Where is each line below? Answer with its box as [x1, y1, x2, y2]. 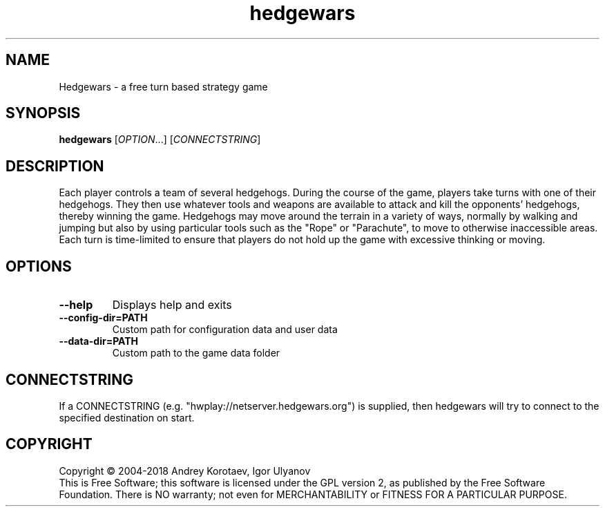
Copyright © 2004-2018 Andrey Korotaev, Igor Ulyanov [59, 464, 311, 477]
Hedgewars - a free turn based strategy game [59, 80, 268, 93]
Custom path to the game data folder [112, 347, 280, 359]
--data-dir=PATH [59, 335, 139, 348]
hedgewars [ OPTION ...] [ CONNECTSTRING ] [59, 133, 261, 146]
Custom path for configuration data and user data [112, 323, 338, 336]
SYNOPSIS [6, 104, 81, 122]
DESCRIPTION [6, 157, 104, 175]
